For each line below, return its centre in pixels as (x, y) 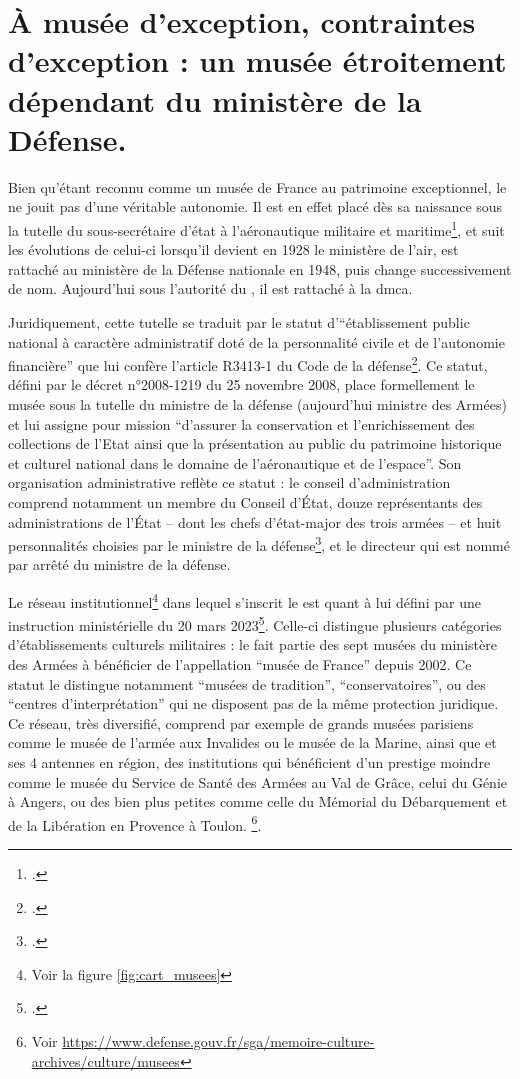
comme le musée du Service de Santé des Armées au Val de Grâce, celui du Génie (257, 781)
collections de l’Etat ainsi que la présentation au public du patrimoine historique (255, 443)
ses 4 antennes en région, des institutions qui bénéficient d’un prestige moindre (249, 762)
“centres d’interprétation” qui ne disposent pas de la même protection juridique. (253, 703)
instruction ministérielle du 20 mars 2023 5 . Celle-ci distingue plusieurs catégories (255, 623)
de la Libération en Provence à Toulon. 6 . (135, 823)
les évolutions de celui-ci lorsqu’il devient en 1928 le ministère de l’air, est (233, 249)
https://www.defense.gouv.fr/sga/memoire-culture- (218, 1041)
